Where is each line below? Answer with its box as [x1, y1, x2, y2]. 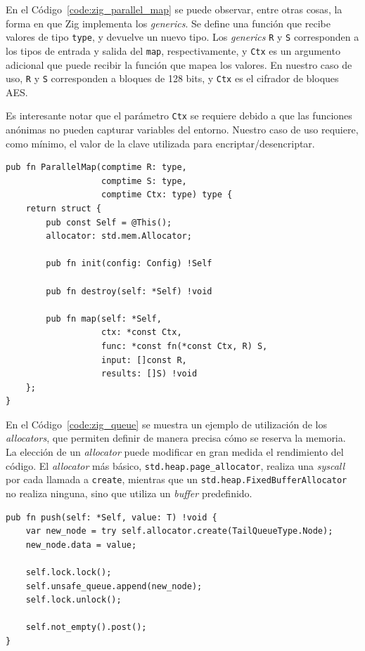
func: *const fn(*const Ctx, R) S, [101, 341, 268, 351]
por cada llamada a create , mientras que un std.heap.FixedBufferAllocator [6, 472, 347, 487]
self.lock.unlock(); [25, 595, 122, 605]
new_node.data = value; [25, 539, 137, 550]
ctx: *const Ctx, [101, 327, 182, 338]
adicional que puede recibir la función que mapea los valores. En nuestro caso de [6, 57, 352, 72]
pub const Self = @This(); [46, 217, 172, 228]
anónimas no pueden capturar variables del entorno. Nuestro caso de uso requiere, [6, 122, 359, 136]
